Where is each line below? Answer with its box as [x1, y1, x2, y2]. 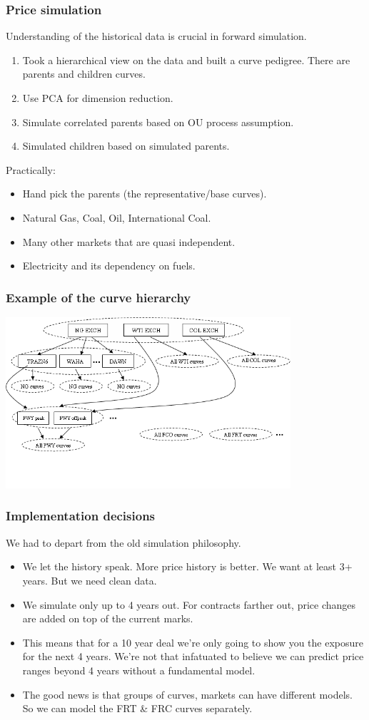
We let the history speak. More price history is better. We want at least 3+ [22, 559, 353, 574]
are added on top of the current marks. [22, 611, 193, 626]
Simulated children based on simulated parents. [22, 138, 230, 153]
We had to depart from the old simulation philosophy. [6, 535, 241, 550]
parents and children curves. [22, 66, 146, 81]
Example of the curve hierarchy [6, 288, 191, 306]
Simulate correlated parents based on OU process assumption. [22, 114, 294, 129]
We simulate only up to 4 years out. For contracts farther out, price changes [22, 597, 356, 612]
